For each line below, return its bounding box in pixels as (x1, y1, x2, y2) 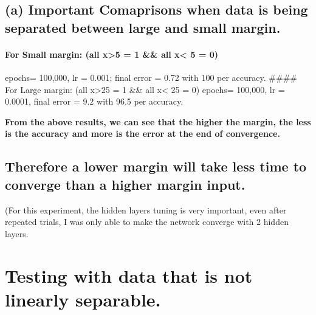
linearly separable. (5, 286, 161, 311)
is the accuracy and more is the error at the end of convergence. (5, 127, 280, 140)
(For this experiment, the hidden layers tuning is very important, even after (5, 203, 287, 216)
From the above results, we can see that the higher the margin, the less (5, 115, 311, 128)
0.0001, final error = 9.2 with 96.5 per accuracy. (5, 95, 184, 108)
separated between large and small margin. (5, 18, 281, 36)
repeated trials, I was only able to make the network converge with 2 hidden (5, 215, 289, 228)
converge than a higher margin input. (5, 175, 246, 193)
